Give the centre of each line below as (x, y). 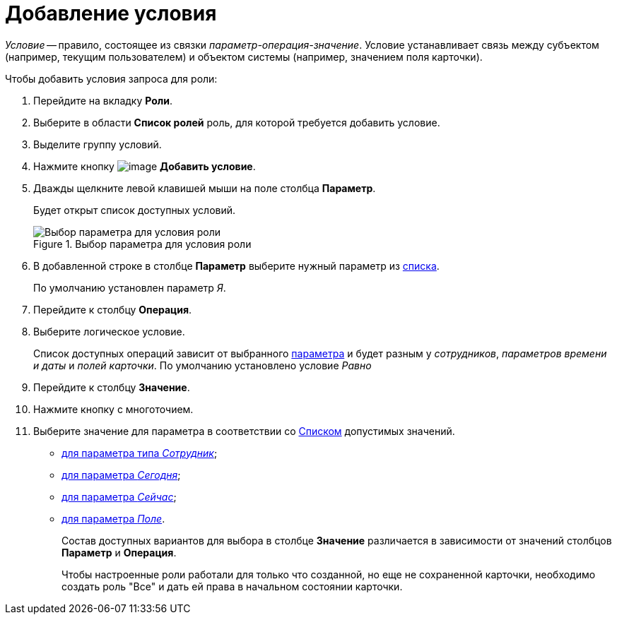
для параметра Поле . (113, 518)
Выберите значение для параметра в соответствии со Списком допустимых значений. (244, 431)
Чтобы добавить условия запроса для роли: (111, 78)
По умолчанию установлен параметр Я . (130, 287)
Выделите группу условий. (98, 144)
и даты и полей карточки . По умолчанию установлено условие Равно (202, 365)
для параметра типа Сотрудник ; (140, 453)
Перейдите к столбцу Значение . (112, 387)
